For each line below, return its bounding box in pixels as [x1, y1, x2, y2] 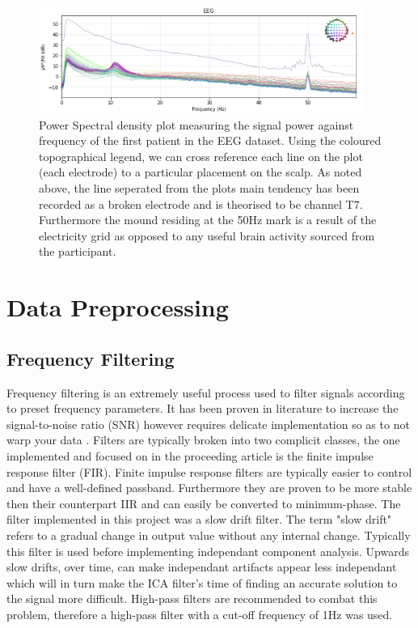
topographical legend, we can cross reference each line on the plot [39, 147, 363, 164]
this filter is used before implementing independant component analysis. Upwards [6, 542, 409, 559]
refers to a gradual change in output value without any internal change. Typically [6, 526, 411, 543]
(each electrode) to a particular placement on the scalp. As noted [39, 163, 362, 180]
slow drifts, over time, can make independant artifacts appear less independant [6, 558, 397, 575]
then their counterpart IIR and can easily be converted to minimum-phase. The [6, 494, 401, 511]
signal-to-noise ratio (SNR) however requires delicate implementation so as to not [6, 415, 410, 432]
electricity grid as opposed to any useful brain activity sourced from [39, 227, 375, 244]
